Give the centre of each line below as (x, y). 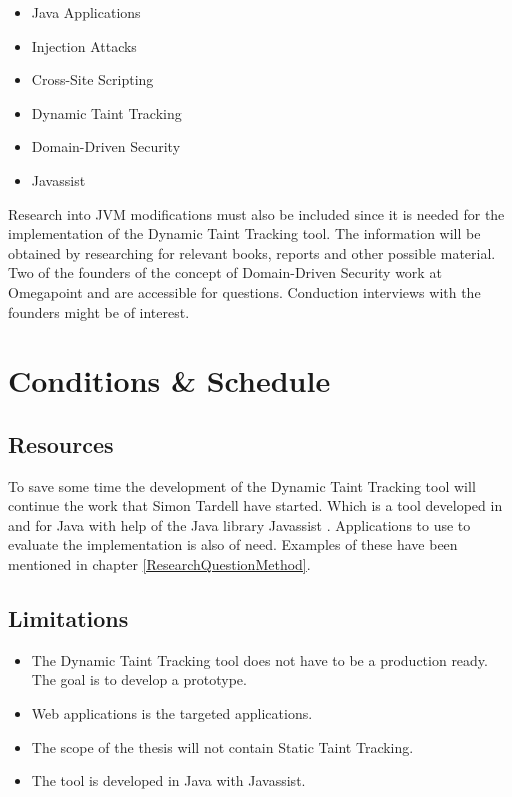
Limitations (68, 618)
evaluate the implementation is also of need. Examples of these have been (233, 544)
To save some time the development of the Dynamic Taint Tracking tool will (242, 485)
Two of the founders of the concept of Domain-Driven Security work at (225, 272)
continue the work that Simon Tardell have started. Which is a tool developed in (255, 505)
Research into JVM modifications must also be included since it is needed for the (256, 213)
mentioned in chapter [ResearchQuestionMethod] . (159, 564)
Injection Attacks (84, 45)
